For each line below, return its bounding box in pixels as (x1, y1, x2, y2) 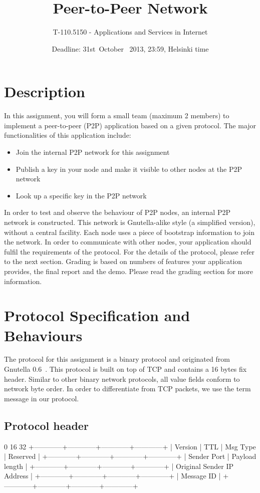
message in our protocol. (4, 393, 79, 403)
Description (4, 81, 86, 102)
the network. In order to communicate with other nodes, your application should (4, 236, 251, 247)
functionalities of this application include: (4, 130, 131, 140)
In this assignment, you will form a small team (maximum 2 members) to (4, 110, 229, 121)
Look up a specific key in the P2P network (16, 190, 147, 200)
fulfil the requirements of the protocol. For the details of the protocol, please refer (4, 246, 255, 257)
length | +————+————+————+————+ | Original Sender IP (4, 460, 234, 471)
